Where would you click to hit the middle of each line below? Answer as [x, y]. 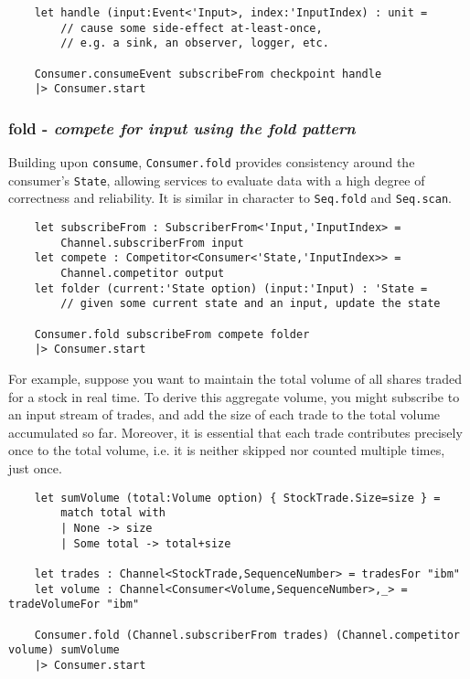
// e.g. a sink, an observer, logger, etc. [195, 43]
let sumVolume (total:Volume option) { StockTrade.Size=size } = [237, 498]
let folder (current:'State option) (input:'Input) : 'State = [231, 288]
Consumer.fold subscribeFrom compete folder [172, 334]
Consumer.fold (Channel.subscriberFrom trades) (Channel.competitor [247, 635]
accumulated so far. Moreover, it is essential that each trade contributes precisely [235, 432]
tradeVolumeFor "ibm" [74, 605]
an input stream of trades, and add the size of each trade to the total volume [224, 414]
